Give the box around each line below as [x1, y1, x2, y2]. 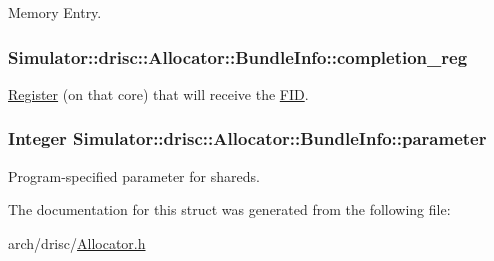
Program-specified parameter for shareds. [8, 165, 260, 186]
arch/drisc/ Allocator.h [8, 232, 146, 253]
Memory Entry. [8, 2, 102, 22]
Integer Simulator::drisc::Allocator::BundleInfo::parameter [8, 126, 487, 151]
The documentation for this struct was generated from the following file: [8, 199, 451, 220]
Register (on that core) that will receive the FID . [8, 83, 309, 104]
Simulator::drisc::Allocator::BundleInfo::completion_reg [8, 44, 468, 69]
